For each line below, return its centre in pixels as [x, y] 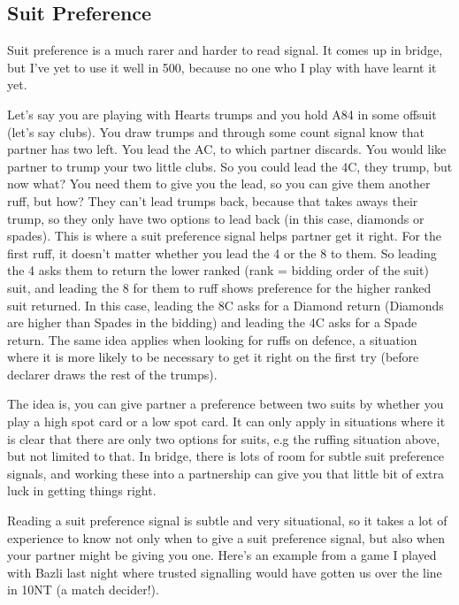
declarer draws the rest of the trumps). [112, 374]
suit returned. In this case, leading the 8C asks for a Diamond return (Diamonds [226, 305]
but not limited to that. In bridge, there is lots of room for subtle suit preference [226, 456]
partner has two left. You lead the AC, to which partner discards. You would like [227, 149]
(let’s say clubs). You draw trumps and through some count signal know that [216, 131]
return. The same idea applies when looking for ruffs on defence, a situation [212, 339]
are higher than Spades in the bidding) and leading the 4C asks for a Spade [212, 322]
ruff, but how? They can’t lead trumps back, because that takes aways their [213, 200]
